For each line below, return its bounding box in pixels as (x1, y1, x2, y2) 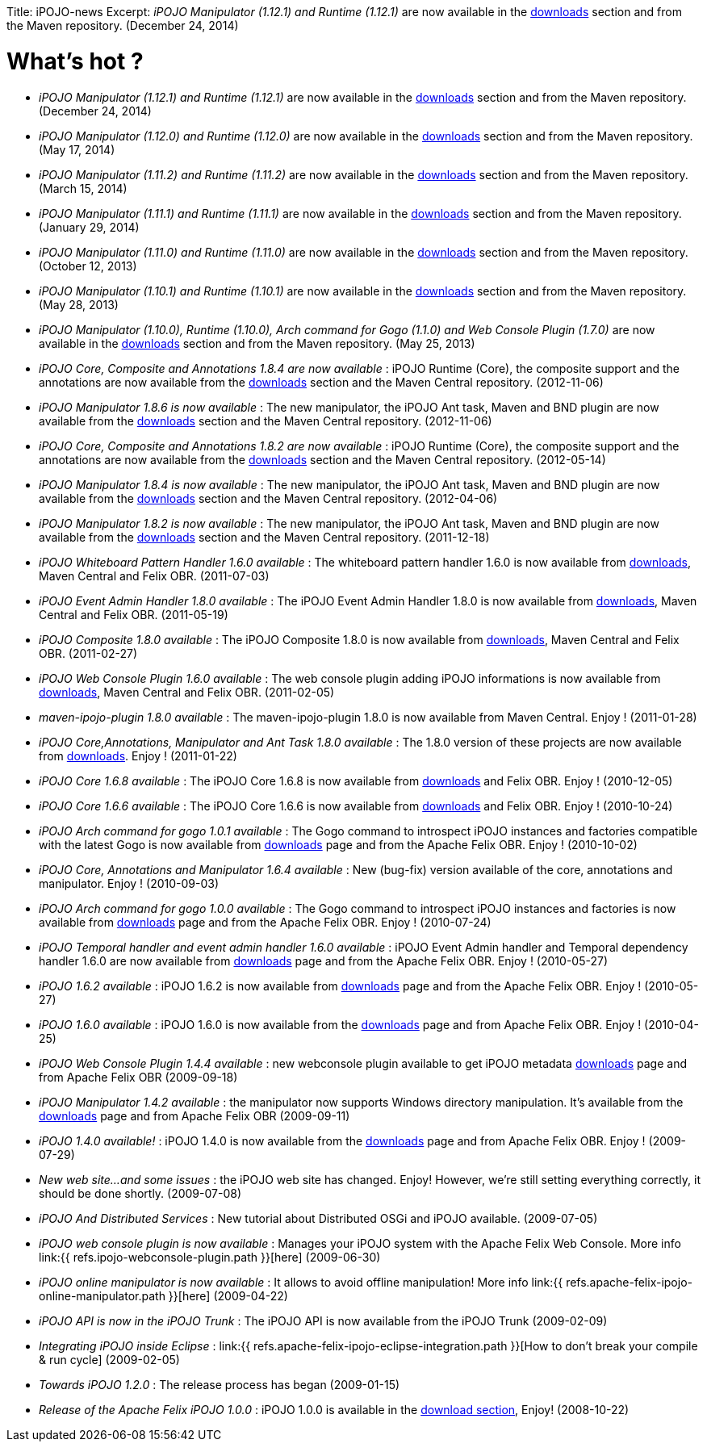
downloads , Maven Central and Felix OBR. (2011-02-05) (39, 684, 335, 699)
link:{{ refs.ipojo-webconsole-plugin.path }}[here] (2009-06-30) (39, 1249, 381, 1264)
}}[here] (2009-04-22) (168, 1288, 288, 1303)
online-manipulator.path (39, 1288, 165, 1303)
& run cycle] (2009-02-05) (39, 1352, 180, 1366)
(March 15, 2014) (39, 181, 128, 195)
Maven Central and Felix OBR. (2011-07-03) (39, 568, 270, 583)
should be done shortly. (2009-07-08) (39, 1186, 242, 1200)
